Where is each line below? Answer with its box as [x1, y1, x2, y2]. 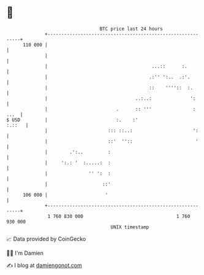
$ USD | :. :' [6, 116, 138, 123]
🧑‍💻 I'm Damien [6, 249, 44, 257]
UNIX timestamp [110, 224, 149, 230]
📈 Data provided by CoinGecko [6, 235, 86, 243]
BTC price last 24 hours [99, 26, 164, 32]
